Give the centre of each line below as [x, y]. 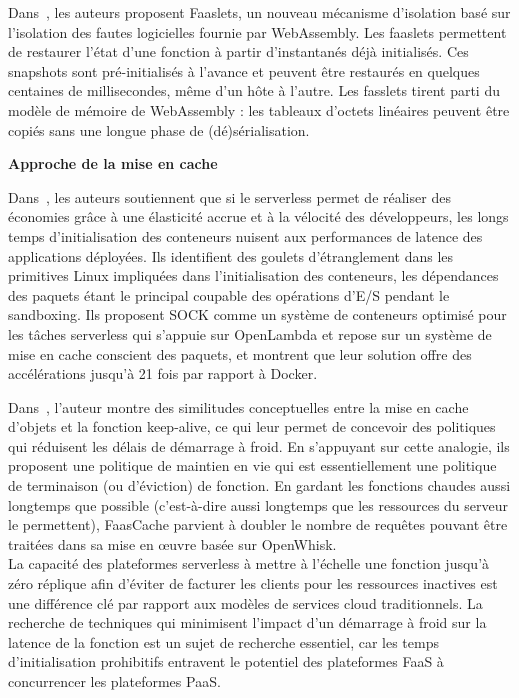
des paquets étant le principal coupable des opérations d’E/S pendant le [229, 294]
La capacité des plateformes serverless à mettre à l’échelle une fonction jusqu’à [249, 563]
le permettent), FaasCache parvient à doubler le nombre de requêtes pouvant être [258, 524]
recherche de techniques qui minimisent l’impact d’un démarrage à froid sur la [247, 622]
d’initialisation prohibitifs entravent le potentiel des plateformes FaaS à [226, 661]
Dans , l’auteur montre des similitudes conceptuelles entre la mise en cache [238, 406]
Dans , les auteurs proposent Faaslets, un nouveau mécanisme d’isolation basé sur [259, 12]
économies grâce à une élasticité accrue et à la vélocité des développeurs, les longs [258, 216]
